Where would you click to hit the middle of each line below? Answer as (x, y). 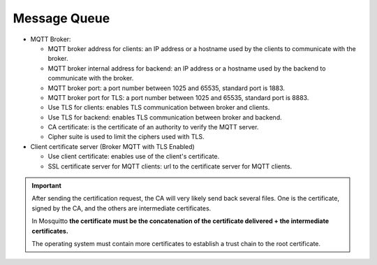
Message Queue (61, 18)
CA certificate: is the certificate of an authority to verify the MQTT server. (153, 127)
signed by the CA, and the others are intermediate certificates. (121, 208)
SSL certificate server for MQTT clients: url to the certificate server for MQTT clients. (170, 166)
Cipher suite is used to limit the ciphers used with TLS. (126, 137)
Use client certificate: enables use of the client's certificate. (134, 157)
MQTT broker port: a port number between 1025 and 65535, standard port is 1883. (167, 88)
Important (47, 186)
